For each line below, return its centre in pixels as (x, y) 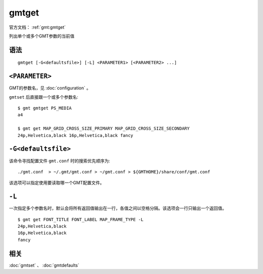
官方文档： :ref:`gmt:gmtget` (37, 27)
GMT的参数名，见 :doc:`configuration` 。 (50, 88)
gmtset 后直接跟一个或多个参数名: (44, 97)
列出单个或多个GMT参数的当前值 (42, 36)
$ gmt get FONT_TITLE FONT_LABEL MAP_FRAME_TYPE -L (81, 219)
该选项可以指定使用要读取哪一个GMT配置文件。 (57, 183)
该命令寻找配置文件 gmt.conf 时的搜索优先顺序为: (60, 161)
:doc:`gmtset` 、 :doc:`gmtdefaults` (44, 265)
